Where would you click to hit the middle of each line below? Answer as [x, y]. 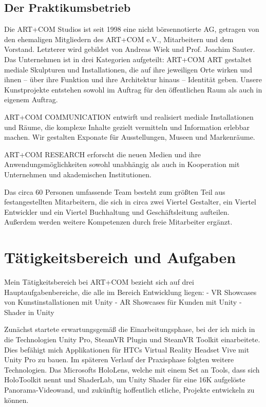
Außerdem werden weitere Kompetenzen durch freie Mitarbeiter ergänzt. [118, 222]
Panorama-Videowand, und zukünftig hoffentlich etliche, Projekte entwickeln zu [129, 389]
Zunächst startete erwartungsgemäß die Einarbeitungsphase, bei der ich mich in [130, 329]
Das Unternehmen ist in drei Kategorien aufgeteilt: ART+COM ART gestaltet [128, 59]
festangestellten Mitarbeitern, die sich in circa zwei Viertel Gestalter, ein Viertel [130, 202]
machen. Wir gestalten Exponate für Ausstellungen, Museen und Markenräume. [130, 137]
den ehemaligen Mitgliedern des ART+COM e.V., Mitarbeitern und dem [119, 39]
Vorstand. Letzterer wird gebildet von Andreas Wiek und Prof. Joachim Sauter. [130, 49]
